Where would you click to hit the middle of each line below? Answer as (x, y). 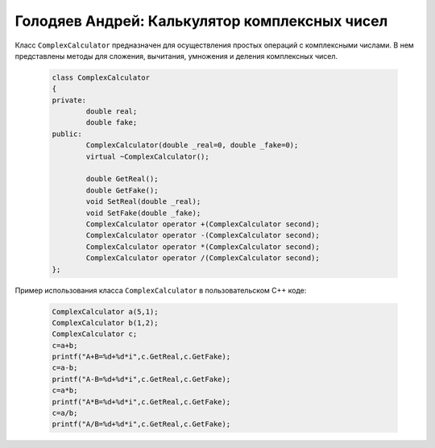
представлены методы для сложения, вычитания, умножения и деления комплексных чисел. (176, 56)
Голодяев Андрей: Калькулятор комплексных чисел (201, 21)
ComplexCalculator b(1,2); (105, 323)
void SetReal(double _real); (143, 202)
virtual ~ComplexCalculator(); (147, 156)
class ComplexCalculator (101, 77)
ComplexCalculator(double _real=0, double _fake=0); (192, 145)
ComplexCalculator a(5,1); (105, 311)
